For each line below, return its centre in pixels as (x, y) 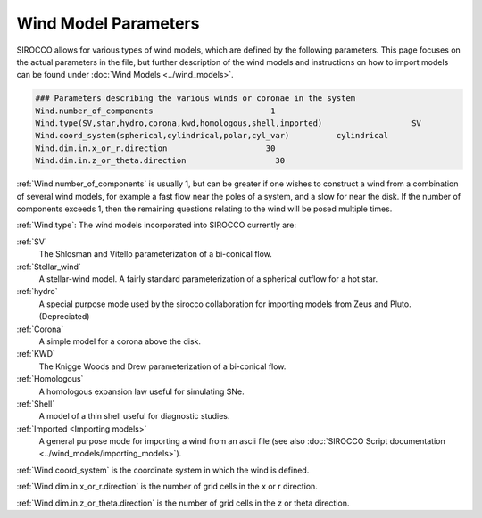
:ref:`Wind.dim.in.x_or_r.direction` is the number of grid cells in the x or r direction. (167, 487)
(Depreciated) (64, 317)
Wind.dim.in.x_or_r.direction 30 (155, 148)
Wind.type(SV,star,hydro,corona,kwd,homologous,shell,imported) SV (228, 123)
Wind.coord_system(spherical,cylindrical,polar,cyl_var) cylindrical (212, 136)
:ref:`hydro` (37, 292)
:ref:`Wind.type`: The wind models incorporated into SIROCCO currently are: (157, 225)
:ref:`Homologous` (50, 379)
